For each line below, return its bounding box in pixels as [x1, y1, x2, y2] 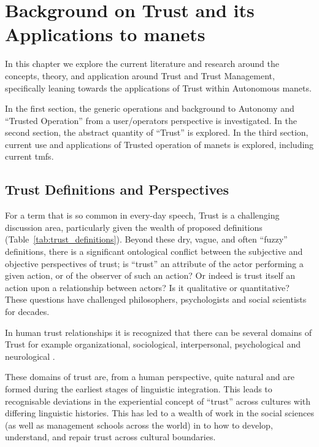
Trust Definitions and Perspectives [5, 180, 229, 199]
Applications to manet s [5, 21, 206, 47]
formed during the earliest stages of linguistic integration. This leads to [5, 382, 272, 395]
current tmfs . [5, 150, 54, 163]
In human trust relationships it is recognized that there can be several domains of [5, 325, 312, 338]
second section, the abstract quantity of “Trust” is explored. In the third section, [5, 126, 309, 139]
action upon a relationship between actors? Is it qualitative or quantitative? [5, 281, 290, 293]
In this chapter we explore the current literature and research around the [5, 57, 279, 70]
